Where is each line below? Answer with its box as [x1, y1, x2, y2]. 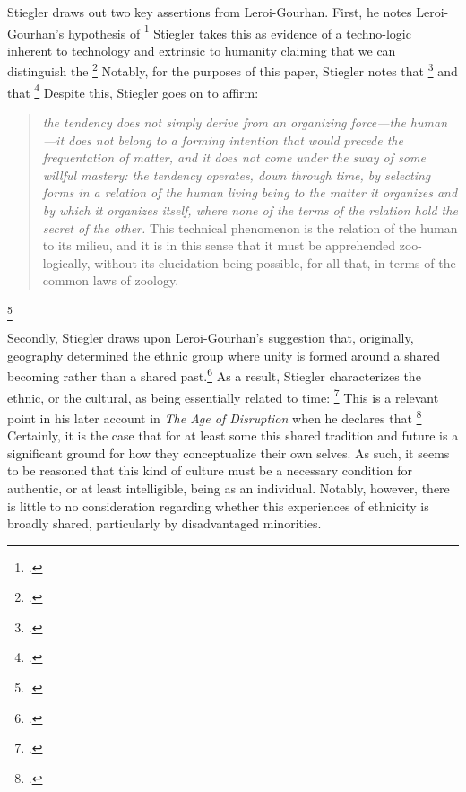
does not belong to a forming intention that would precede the [68, 130, 403, 149]
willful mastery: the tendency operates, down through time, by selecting [42, 165, 431, 184]
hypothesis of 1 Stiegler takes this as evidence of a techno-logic [67, 21, 411, 42]
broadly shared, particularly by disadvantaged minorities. [7, 514, 322, 533]
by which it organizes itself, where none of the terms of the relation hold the [42, 200, 458, 219]
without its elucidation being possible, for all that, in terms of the [94, 253, 456, 272]
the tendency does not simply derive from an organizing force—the [42, 112, 406, 131]
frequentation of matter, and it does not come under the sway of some [42, 148, 426, 167]
